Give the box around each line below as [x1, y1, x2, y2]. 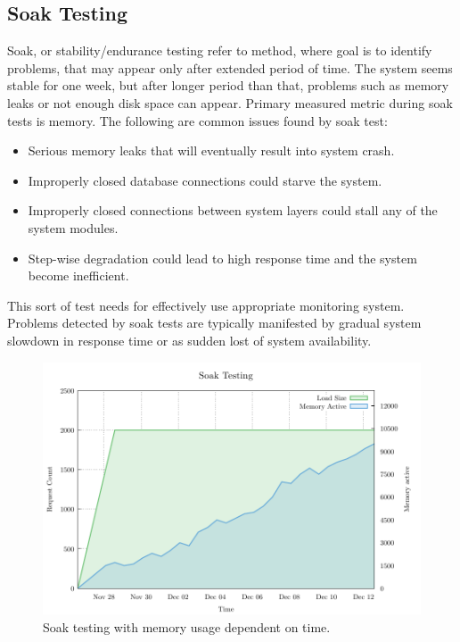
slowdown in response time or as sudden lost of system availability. [7, 330, 372, 349]
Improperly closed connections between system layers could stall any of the [28, 201, 438, 220]
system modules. [28, 218, 119, 237]
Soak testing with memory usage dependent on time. [43, 617, 331, 636]
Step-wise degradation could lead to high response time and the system [28, 248, 417, 267]
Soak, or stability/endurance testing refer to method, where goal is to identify [7, 41, 432, 60]
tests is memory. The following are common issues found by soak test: [7, 111, 388, 129]
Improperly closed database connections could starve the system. [28, 171, 382, 189]
